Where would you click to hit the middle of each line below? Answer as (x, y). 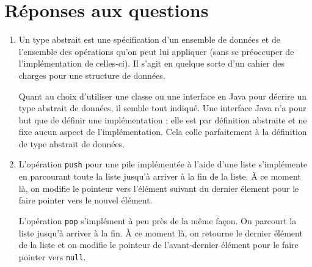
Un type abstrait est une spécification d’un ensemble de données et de (149, 39)
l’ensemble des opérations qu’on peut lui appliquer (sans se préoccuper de (156, 51)
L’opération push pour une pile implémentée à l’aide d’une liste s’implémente (163, 164)
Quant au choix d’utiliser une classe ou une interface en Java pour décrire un (162, 96)
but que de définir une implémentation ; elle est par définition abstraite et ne (163, 119)
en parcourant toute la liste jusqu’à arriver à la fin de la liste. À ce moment (160, 176)
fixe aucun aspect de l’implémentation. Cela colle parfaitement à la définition (163, 132)
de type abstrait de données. (72, 143)
